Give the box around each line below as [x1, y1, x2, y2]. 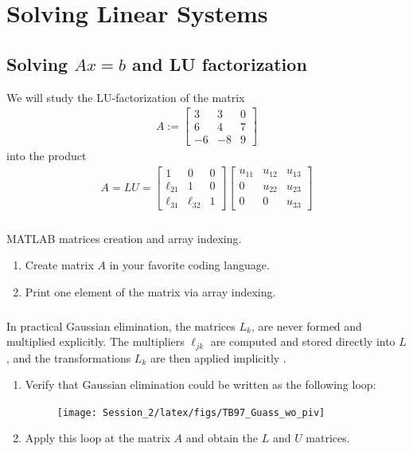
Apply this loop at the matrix [25, 429, 170, 446]
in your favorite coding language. [109, 257, 270, 273]
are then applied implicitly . [150, 349, 286, 366]
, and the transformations [6, 349, 131, 366]
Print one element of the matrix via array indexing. [25, 284, 276, 300]
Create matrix [25, 257, 94, 273]
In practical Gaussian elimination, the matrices [6, 317, 236, 334]
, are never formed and [251, 317, 362, 334]
